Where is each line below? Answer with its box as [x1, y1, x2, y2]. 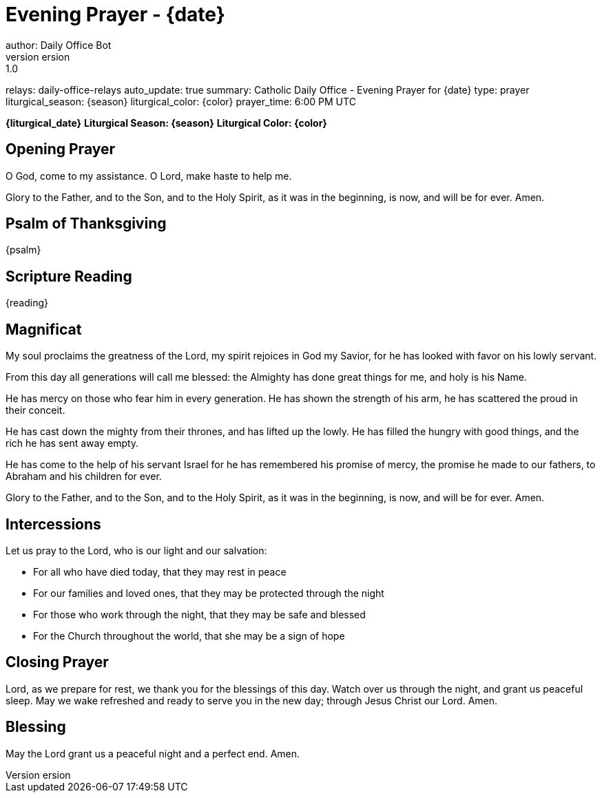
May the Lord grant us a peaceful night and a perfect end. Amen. [6, 747, 300, 759]
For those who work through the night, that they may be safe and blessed [33, 608, 366, 620]
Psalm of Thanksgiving [6, 215, 167, 233]
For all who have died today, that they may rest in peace [33, 565, 287, 578]
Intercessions [6, 515, 101, 533]
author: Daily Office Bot [6, 39, 112, 51]
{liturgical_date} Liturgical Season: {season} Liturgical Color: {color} [6, 116, 327, 129]
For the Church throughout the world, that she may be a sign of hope [33, 629, 345, 642]
